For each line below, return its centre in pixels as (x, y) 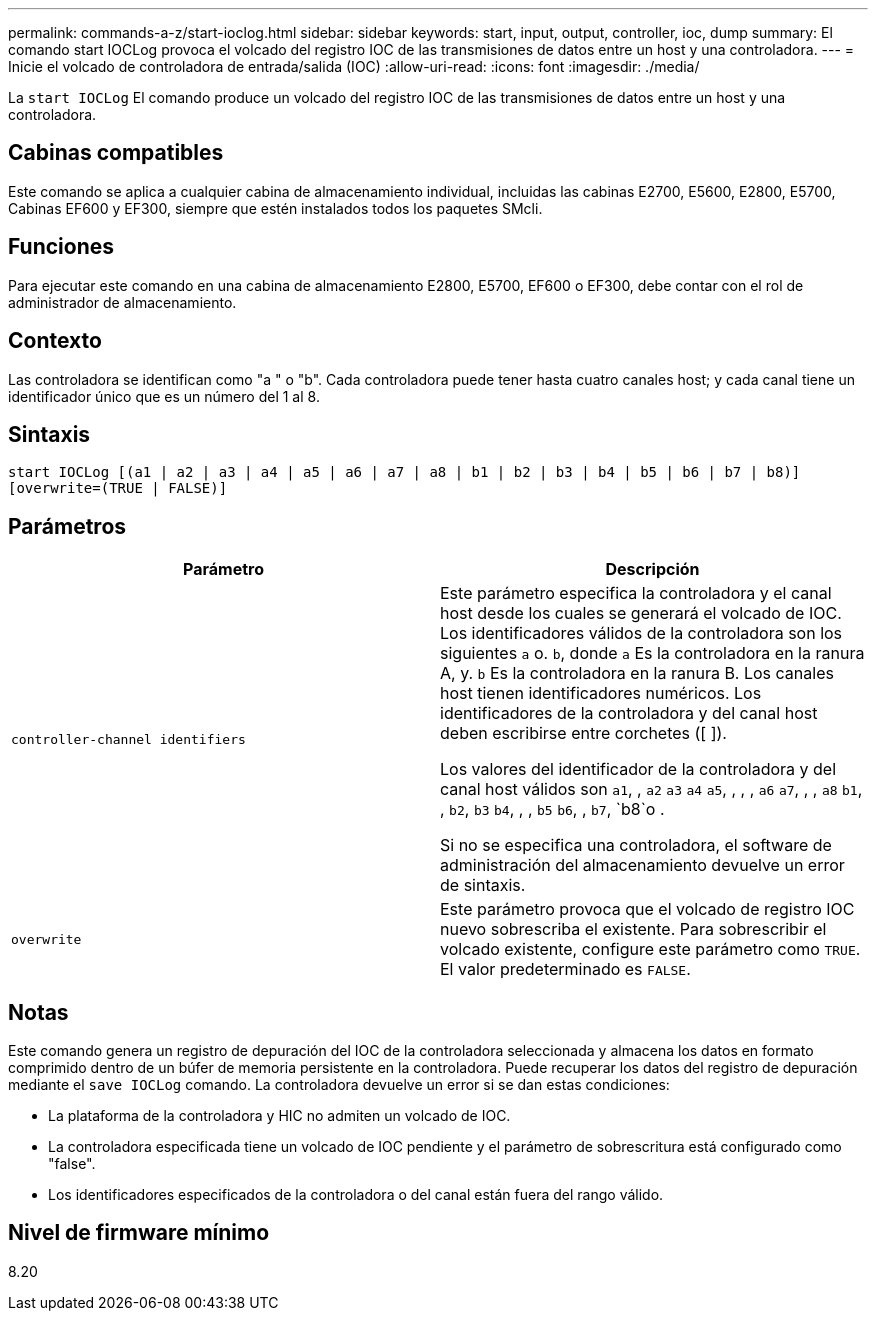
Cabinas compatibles (116, 153)
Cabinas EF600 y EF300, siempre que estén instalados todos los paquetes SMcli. (275, 208)
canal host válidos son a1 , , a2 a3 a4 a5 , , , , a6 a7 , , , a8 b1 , (651, 789)
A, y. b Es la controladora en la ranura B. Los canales (637, 673)
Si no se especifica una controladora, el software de (636, 845)
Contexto (55, 341)
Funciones (61, 247)
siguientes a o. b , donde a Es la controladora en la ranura (652, 653)
